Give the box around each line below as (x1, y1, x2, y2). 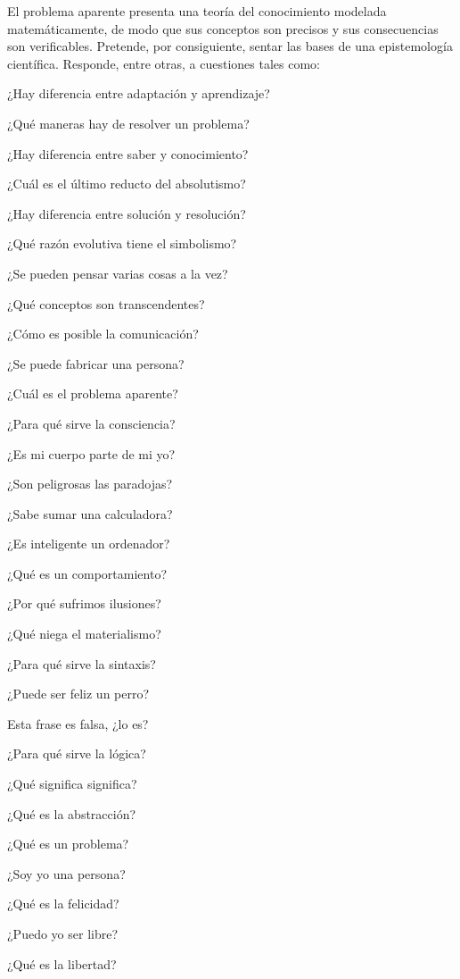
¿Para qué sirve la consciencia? (7, 414, 176, 432)
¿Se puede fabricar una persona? (7, 354, 185, 372)
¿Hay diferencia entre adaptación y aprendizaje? (7, 84, 270, 103)
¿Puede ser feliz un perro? (7, 684, 150, 703)
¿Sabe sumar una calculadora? (7, 504, 173, 523)
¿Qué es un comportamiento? (7, 564, 167, 582)
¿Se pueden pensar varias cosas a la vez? (7, 264, 228, 282)
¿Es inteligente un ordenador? (7, 534, 170, 553)
